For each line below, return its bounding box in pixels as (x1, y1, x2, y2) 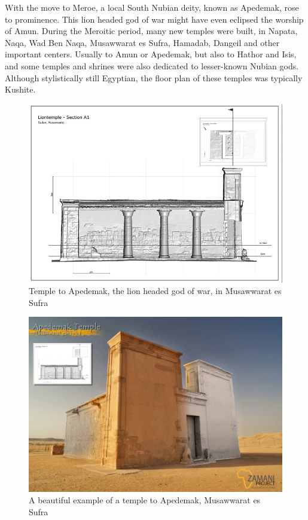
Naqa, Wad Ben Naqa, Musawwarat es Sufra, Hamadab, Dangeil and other (5, 36, 280, 48)
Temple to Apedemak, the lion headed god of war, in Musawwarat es (29, 285, 282, 297)
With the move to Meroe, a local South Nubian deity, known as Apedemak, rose (5, 1, 299, 13)
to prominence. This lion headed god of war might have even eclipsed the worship (5, 13, 304, 25)
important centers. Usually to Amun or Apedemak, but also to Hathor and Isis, (5, 48, 297, 60)
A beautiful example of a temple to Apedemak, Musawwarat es (29, 494, 261, 506)
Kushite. (5, 83, 36, 96)
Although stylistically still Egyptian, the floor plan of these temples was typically (5, 71, 303, 84)
